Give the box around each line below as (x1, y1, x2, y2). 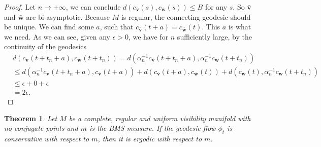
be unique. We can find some (4, 21, 94, 32)
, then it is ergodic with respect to (98, 133, 202, 144)
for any (205, 2, 228, 12)
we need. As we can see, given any (4, 31, 110, 42)
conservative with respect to (4, 133, 89, 144)
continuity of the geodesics (4, 41, 86, 52)
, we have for (128, 31, 169, 42)
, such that (100, 21, 134, 32)
